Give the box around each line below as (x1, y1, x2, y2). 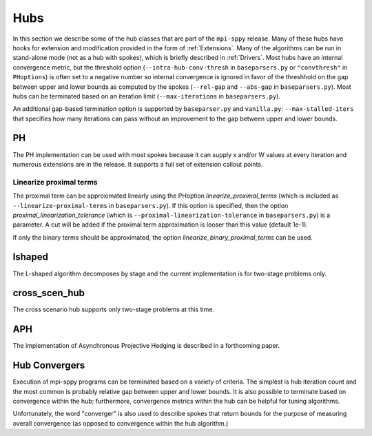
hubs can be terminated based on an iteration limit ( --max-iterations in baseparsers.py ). (12, 92, 280, 100)
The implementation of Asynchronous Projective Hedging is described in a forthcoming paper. (12, 342, 280, 350)
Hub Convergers (12, 360, 85, 371)
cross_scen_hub (12, 287, 85, 299)
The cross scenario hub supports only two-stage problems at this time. (12, 305, 215, 313)
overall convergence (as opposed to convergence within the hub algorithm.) (12, 419, 229, 427)
